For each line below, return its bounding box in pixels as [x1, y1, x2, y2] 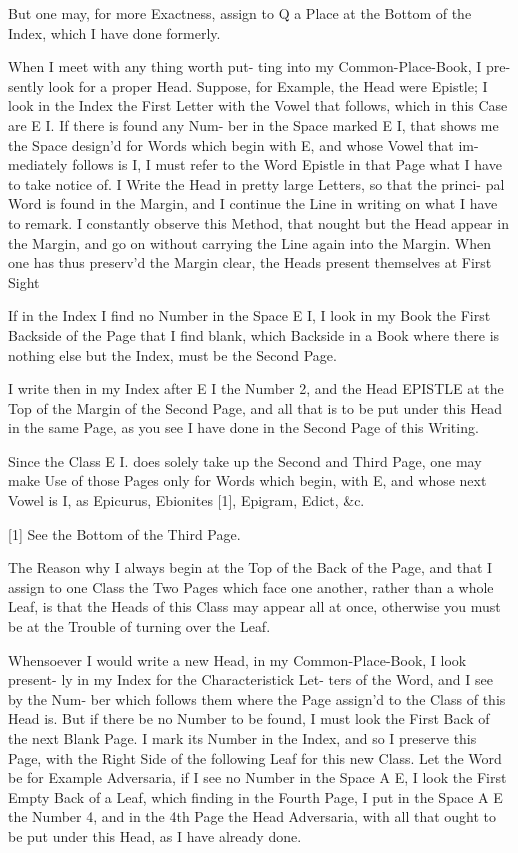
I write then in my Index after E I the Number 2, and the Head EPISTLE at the [8, 378, 504, 399]
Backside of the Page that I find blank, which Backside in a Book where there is [8, 324, 500, 345]
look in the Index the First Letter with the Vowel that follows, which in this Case [8, 95, 508, 116]
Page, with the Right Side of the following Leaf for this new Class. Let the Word [8, 747, 502, 768]
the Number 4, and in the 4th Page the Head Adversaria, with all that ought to [8, 806, 497, 827]
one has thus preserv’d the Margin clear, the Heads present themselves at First [8, 252, 492, 273]
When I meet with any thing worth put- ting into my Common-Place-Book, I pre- [8, 56, 511, 77]
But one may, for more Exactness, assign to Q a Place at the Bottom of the [8, 3, 472, 23]
